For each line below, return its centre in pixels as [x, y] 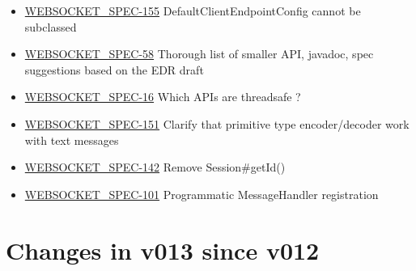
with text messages [72, 140]
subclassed [51, 26]
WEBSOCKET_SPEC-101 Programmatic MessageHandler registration [202, 194]
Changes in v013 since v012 [163, 250]
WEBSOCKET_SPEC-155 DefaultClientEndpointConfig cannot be [193, 11]
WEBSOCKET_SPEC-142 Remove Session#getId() [155, 167]
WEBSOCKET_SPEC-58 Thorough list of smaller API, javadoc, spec [199, 54]
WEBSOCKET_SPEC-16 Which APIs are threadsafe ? [163, 97]
